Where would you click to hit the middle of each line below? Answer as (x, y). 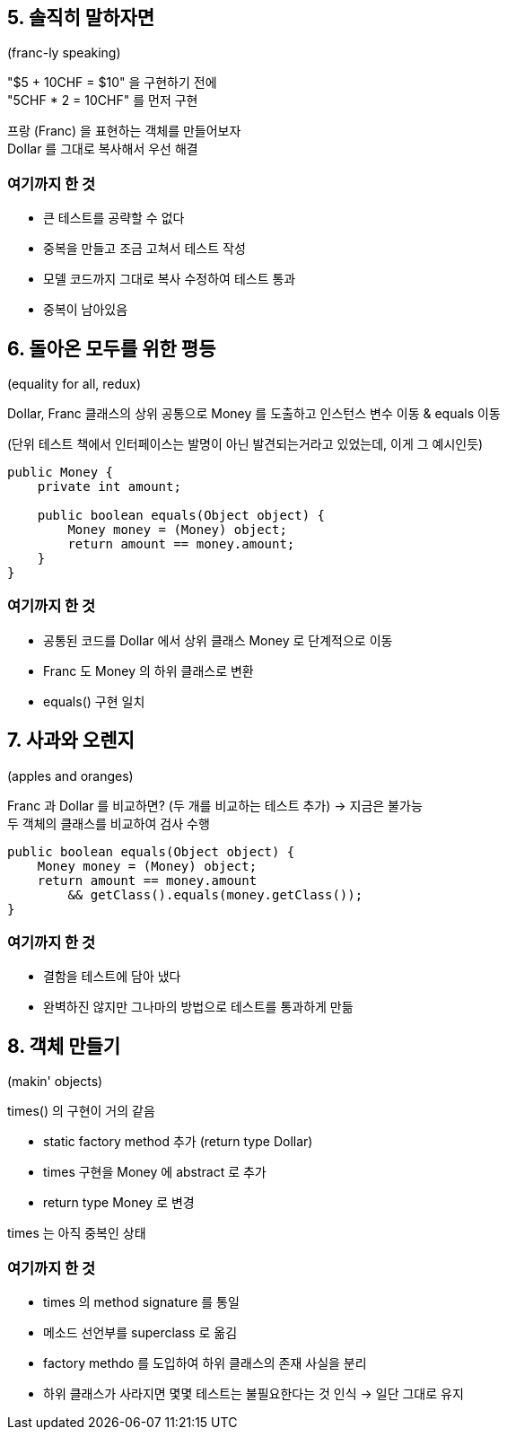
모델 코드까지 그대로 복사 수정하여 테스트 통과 (170, 279)
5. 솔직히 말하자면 (81, 18)
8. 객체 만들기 (64, 1046)
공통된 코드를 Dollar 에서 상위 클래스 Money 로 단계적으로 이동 (218, 640)
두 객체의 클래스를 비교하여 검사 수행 (109, 823)
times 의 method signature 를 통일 (141, 1301)
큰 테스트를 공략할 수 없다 (114, 218)
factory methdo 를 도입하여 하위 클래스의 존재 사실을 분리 (205, 1363)
